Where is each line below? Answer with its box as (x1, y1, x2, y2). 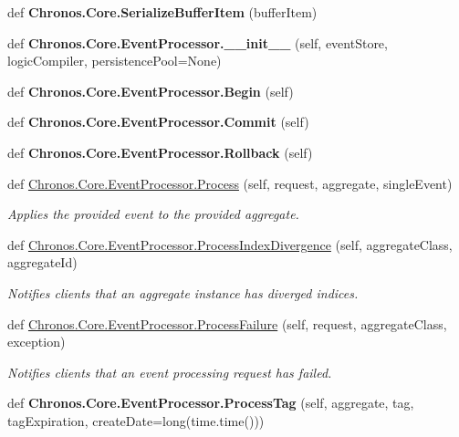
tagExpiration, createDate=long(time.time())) (7, 411, 265, 430)
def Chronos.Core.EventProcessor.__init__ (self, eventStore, (7, 33, 388, 52)
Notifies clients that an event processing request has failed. (7, 362, 332, 381)
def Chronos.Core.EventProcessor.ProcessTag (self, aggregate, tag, (7, 393, 414, 412)
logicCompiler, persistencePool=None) (7, 51, 222, 70)
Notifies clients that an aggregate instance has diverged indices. (7, 283, 359, 302)
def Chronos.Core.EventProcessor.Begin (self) (7, 81, 294, 100)
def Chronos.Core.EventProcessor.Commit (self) (7, 112, 309, 131)
